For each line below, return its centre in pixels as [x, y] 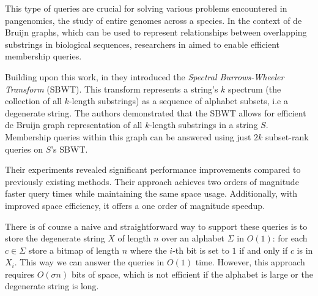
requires [20, 274]
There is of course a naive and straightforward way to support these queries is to [156, 226]
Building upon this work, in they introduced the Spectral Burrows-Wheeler [145, 76]
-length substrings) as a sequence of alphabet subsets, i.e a [178, 101]
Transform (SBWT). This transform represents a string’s [112, 89]
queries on [24, 149]
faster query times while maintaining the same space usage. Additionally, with [151, 193]
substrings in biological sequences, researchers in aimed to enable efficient [142, 44]
